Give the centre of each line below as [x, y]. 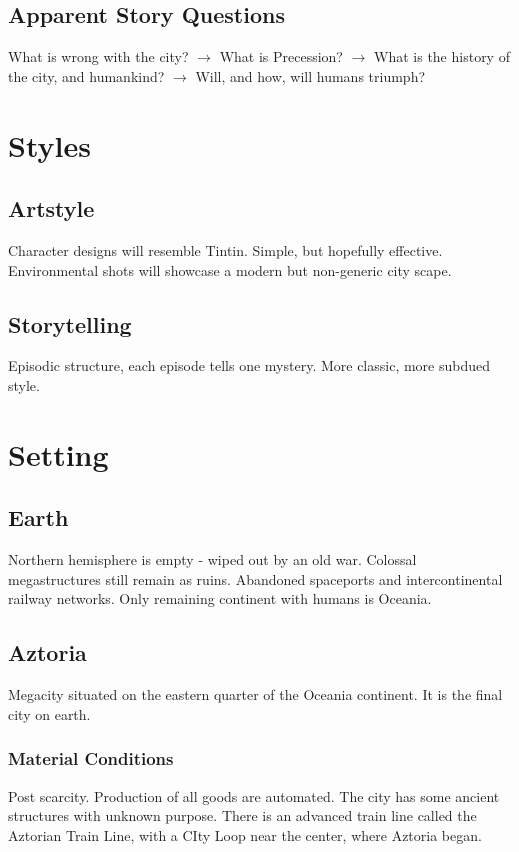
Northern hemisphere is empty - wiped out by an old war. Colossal [212, 559]
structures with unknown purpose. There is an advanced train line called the [242, 815]
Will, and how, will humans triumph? [310, 75]
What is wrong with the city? [98, 56]
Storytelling [70, 323]
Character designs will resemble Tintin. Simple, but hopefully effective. [225, 249]
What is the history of [442, 56]
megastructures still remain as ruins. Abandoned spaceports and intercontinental [255, 578]
